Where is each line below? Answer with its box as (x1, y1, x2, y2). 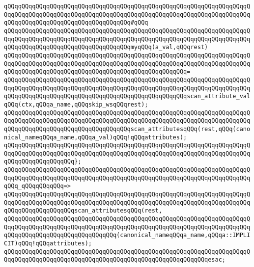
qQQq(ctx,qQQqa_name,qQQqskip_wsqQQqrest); (4, 101, 148, 108)
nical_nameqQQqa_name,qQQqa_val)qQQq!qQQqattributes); (4, 133, 187, 141)
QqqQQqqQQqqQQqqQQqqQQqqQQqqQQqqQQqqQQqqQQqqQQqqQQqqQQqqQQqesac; (4, 256, 226, 264)
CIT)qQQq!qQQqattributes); (4, 240, 92, 247)
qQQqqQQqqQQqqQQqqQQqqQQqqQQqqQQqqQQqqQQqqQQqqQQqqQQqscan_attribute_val (4, 93, 251, 100)
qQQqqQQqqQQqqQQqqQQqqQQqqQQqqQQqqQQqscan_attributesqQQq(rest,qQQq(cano (4, 125, 251, 133)
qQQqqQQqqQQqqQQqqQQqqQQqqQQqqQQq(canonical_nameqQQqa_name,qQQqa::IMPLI (4, 232, 251, 239)
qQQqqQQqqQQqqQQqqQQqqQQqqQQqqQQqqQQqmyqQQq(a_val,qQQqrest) (4, 44, 208, 51)
